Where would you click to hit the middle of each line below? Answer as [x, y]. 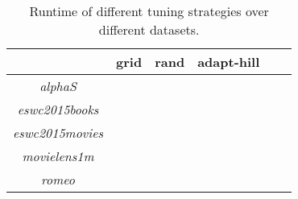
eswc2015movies [58, 133]
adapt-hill [229, 62]
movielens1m [58, 156]
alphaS [58, 86]
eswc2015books [58, 109]
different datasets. [149, 29]
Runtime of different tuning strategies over [149, 11]
